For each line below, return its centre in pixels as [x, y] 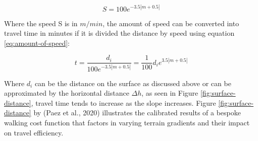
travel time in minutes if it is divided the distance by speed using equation [119, 33]
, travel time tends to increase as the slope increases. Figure [123, 102]
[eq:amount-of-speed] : [37, 43]
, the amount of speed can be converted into [171, 23]
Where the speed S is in [41, 23]
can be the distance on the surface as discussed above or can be [133, 83]
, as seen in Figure [170, 93]
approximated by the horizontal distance [67, 93]
